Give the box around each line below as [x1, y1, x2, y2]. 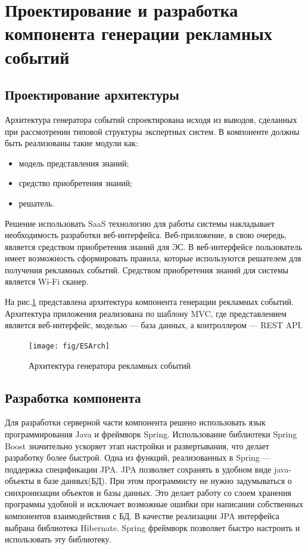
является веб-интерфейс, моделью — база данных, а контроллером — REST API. [5, 319, 303, 331]
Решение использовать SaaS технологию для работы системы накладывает [5, 217, 275, 229]
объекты [5, 474, 35, 487]
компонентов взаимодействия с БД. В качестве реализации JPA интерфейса [5, 510, 279, 522]
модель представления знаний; [18, 156, 129, 169]
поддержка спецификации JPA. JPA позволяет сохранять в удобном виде [5, 462, 272, 475]
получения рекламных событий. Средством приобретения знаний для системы [5, 263, 289, 276]
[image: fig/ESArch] [29, 341, 110, 350]
